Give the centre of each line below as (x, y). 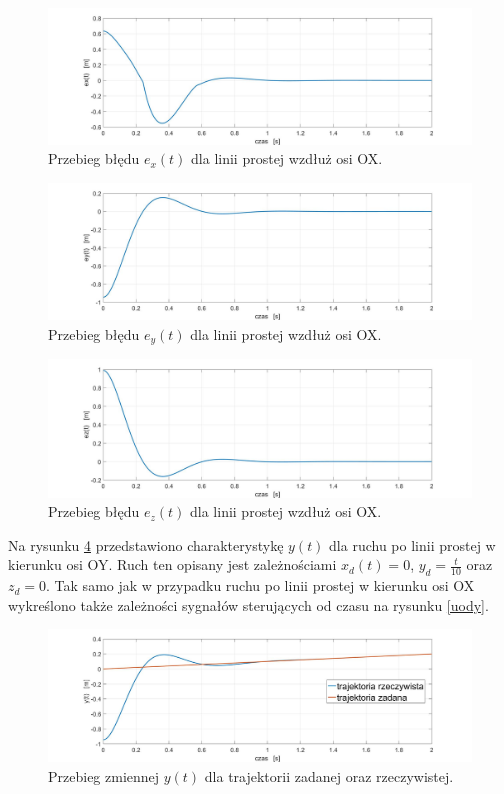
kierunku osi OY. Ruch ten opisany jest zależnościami (172, 564)
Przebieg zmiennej (104, 775)
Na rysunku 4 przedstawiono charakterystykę (146, 544)
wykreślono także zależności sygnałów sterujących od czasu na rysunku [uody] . (248, 604)
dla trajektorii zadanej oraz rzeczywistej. (329, 775)
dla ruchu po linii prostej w (412, 544)
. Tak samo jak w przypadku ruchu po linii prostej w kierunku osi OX (260, 585)
